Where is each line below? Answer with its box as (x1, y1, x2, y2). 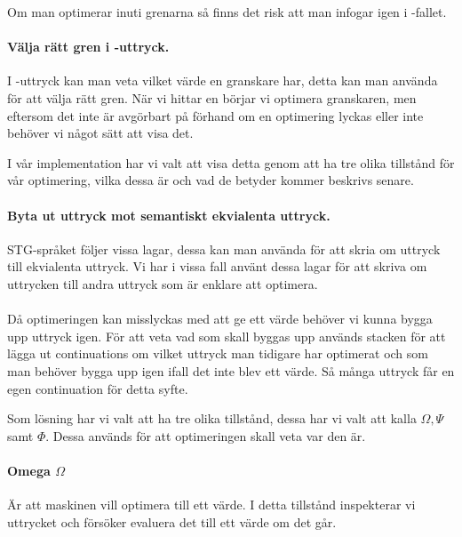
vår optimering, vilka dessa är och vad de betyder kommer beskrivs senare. (7, 171, 414, 189)
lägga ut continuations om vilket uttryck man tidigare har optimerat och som (7, 344, 428, 363)
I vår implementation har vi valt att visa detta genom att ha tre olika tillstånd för (7, 153, 455, 172)
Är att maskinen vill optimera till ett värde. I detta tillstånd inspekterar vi (7, 495, 416, 514)
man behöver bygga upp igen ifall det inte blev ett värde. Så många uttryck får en (7, 361, 455, 380)
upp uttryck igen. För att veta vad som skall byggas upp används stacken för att (7, 326, 446, 345)
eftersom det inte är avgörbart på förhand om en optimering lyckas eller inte (7, 106, 424, 124)
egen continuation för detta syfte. (7, 379, 188, 397)
